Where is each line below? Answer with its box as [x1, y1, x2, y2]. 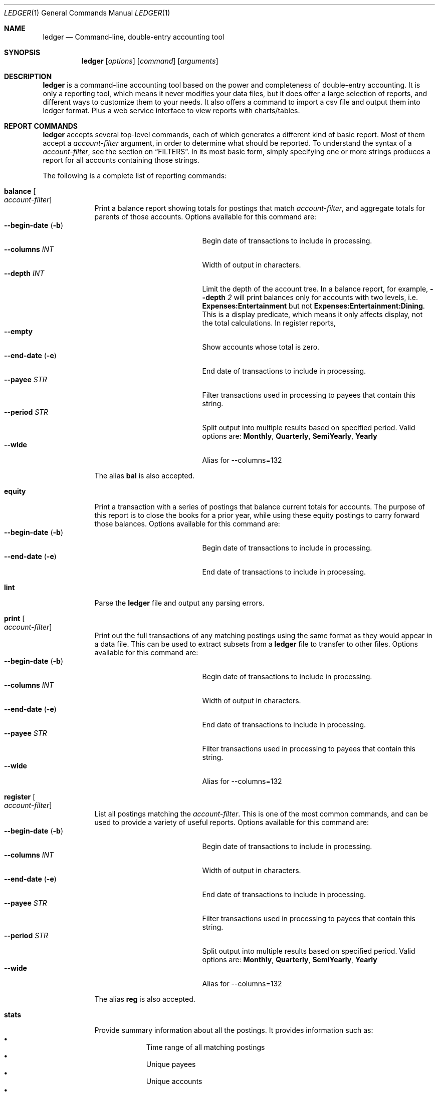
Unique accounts [146, 1077, 202, 1085]
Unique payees [146, 1060, 196, 1068]
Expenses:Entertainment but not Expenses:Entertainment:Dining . [202, 302, 425, 310]
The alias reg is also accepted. [94, 995, 195, 1003]
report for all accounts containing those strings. [43, 156, 199, 164]
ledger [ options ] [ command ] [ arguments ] [81, 57, 218, 65]
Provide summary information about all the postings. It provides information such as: [94, 1026, 373, 1034]
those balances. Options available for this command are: [94, 519, 280, 528]
